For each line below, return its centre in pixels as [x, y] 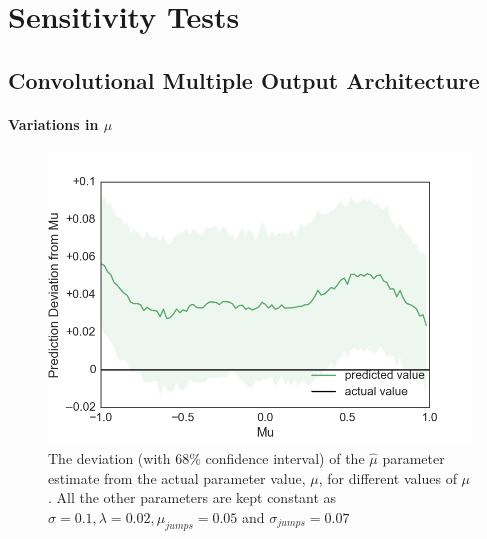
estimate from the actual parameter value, [177, 477]
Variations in [53, 123]
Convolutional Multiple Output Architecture [244, 79]
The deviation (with [109, 458]
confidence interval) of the [285, 458]
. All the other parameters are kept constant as [192, 497]
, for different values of [387, 477]
